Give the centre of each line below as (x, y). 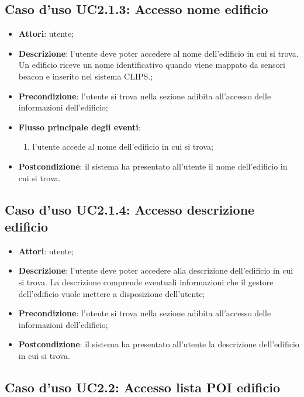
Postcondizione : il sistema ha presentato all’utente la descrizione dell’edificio (159, 344)
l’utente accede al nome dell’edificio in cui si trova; (123, 146)
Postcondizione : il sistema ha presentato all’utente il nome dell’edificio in (153, 166)
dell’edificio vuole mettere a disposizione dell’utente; (112, 293)
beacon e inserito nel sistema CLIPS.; (86, 76)
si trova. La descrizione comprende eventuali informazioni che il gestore (146, 282)
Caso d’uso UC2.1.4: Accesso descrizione (130, 209)
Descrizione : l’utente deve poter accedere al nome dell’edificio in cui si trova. (158, 53)
